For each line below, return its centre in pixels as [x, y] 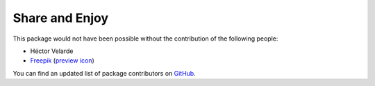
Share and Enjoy [61, 18]
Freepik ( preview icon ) [62, 61]
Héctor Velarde [52, 51]
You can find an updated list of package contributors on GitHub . [104, 73]
